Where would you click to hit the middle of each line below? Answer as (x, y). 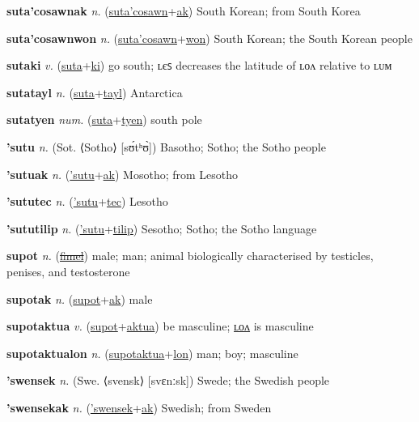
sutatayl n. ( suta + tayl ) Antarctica (95, 92)
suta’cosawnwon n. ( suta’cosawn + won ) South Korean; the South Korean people (209, 38)
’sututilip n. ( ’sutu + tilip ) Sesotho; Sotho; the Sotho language (162, 228)
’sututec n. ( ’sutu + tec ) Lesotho (87, 201)
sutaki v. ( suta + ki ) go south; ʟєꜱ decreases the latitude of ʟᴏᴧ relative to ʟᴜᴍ (199, 65)
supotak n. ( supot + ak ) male (80, 298)
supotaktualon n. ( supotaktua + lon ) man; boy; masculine (152, 353)
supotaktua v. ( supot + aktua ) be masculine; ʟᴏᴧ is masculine (160, 326)
